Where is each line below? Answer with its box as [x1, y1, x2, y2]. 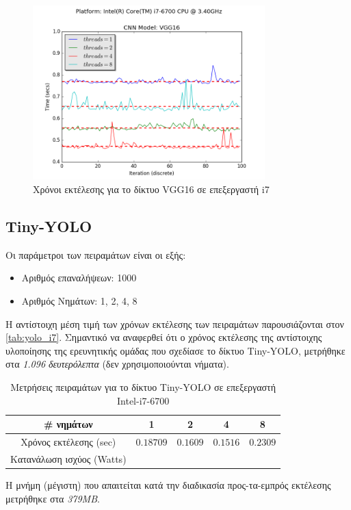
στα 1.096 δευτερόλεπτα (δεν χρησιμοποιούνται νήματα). [5, 357, 229, 371]
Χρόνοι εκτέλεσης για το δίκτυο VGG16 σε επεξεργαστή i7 [33, 181, 270, 196]
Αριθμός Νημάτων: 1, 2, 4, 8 [21, 293, 138, 307]
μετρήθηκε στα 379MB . [5, 491, 100, 505]
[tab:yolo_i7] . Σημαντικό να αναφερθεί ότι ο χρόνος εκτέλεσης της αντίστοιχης [5, 330, 322, 344]
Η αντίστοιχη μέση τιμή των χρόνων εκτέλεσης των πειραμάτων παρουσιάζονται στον [5, 316, 344, 331]
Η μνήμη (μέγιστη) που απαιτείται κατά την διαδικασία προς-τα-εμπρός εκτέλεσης [5, 477, 331, 492]
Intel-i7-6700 [117, 393, 170, 407]
